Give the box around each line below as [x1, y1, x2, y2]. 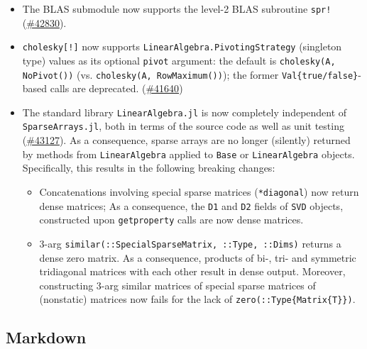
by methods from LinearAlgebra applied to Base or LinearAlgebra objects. [22, 146, 355, 161]
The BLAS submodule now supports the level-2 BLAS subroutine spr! [22, 1, 332, 16]
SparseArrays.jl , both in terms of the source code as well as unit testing [22, 118, 344, 133]
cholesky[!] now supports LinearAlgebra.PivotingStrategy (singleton [22, 39, 342, 54]
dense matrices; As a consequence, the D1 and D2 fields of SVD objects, [39, 198, 344, 213]
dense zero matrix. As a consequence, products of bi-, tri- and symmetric [39, 250, 356, 265]
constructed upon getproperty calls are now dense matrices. [39, 212, 304, 227]
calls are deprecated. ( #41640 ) [50, 81, 183, 96]
